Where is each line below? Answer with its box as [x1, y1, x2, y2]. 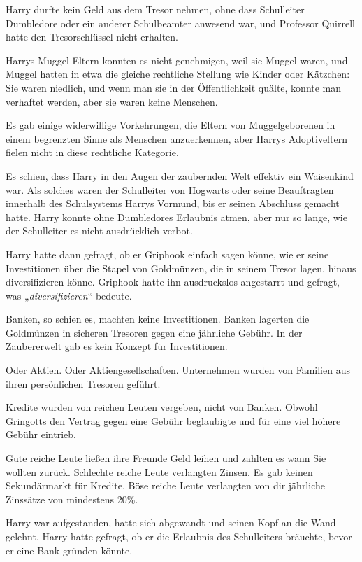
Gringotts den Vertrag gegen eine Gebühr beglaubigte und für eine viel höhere [6, 413, 341, 428]
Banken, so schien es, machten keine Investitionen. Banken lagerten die [6, 311, 310, 326]
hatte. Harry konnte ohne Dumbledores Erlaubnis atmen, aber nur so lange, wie [6, 209, 347, 224]
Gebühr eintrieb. [6, 427, 76, 442]
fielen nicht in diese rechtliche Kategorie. [6, 145, 179, 160]
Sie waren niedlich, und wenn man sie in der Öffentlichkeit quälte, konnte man [6, 80, 342, 94]
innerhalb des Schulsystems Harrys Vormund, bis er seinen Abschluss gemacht [6, 196, 340, 211]
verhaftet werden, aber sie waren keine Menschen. [6, 94, 218, 108]
